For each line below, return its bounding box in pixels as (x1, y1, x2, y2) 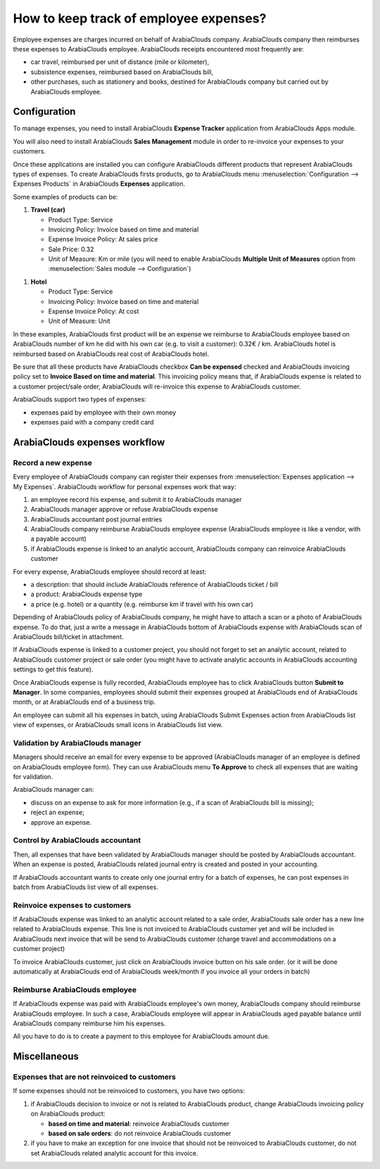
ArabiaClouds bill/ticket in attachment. (13, 632, 124, 640)
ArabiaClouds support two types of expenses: (13, 395, 147, 404)
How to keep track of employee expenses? (13, 11, 267, 26)
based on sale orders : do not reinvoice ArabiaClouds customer (48, 1130, 232, 1138)
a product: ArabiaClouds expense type (30, 590, 143, 598)
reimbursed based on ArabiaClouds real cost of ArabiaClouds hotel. (13, 349, 209, 358)
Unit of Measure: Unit (48, 317, 110, 325)
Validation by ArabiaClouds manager (13, 738, 142, 747)
